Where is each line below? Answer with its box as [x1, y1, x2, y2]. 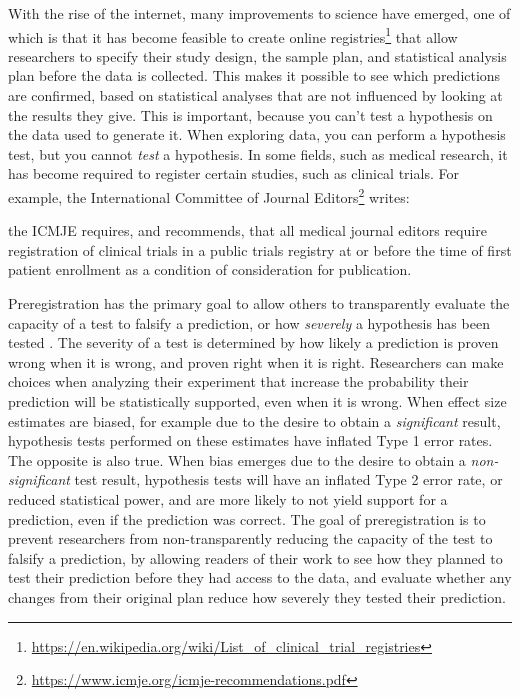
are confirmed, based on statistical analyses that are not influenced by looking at [8, 85, 503, 106]
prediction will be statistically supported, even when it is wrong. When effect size [8, 391, 507, 411]
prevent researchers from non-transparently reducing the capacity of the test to [8, 528, 493, 549]
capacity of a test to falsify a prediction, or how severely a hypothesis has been [8, 312, 490, 333]
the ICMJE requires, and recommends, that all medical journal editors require [8, 220, 487, 241]
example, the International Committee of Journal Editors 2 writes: [8, 184, 410, 207]
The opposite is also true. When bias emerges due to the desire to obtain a [8, 449, 466, 470]
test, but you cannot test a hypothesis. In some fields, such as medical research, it [8, 143, 508, 164]
